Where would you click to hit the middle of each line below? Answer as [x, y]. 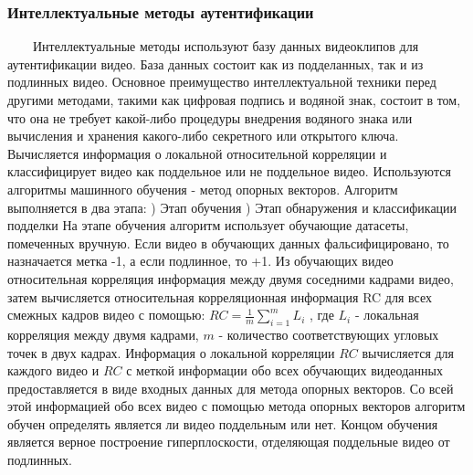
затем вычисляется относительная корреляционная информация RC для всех [220, 296]
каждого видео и [53, 370]
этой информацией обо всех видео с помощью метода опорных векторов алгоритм [236, 406]
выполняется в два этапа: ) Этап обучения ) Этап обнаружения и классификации [232, 207]
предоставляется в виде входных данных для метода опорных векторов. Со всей [231, 388]
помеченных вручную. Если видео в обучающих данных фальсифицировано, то [228, 243]
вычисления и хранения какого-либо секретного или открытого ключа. [203, 136]
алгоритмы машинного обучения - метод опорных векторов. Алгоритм [203, 189]
